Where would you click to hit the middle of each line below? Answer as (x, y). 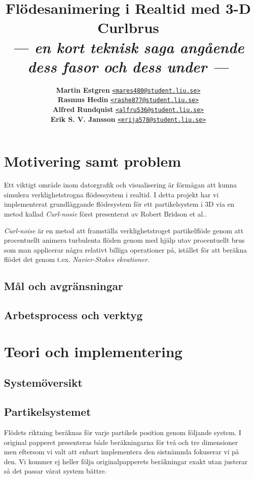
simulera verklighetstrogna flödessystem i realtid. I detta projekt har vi (111, 194)
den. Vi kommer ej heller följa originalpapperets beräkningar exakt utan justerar (126, 461)
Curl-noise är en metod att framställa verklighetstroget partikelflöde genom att (124, 230)
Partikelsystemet (48, 412)
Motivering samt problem (93, 161)
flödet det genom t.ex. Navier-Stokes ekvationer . (77, 259)
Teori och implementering (93, 351)
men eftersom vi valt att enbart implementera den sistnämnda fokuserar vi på (122, 452)
